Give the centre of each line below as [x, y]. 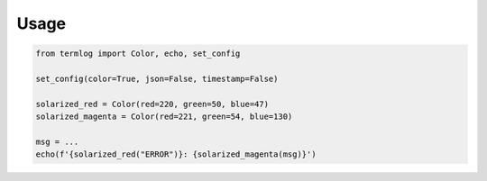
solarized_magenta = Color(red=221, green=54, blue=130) [164, 117]
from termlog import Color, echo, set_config [138, 54]
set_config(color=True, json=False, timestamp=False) [157, 78]
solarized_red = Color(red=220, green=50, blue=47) [152, 104]
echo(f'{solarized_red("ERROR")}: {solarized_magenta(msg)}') [176, 154]
